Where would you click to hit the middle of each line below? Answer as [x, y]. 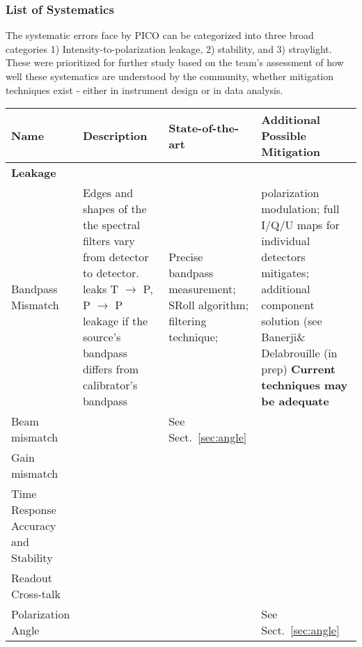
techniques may [305, 385]
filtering [188, 321]
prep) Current [299, 369]
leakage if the [115, 321]
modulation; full [300, 209]
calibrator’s [110, 385]
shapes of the [115, 209]
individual [286, 241]
